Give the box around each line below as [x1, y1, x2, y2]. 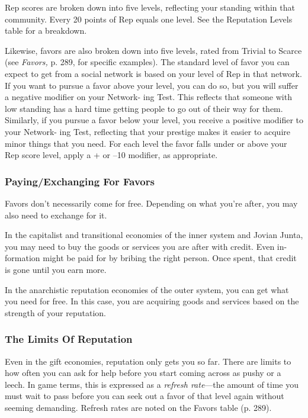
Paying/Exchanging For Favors [5, 173, 155, 188]
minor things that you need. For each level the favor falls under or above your [5, 137, 287, 149]
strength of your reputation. [5, 306, 106, 319]
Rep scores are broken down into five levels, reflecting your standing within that [5, 1, 295, 13]
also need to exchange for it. [5, 208, 107, 221]
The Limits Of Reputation [5, 332, 133, 346]
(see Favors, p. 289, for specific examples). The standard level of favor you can [5, 56, 290, 68]
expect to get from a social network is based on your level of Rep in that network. [5, 67, 302, 79]
